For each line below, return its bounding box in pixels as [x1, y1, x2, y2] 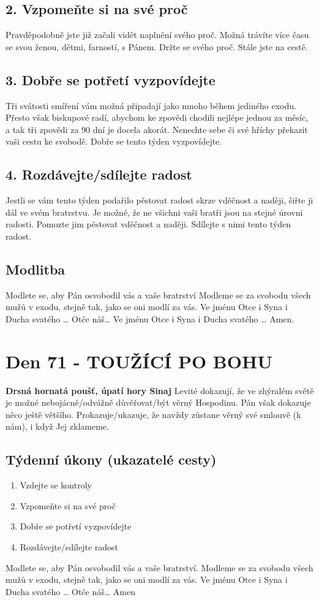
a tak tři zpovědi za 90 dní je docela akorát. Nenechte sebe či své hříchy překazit [6, 123, 308, 135]
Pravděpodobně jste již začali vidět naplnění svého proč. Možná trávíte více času [6, 28, 309, 41]
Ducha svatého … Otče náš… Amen [6, 585, 135, 598]
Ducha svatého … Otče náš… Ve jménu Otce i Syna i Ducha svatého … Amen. [6, 312, 295, 325]
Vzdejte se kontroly [20, 479, 92, 492]
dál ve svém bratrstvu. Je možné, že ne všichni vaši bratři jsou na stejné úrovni [6, 205, 303, 218]
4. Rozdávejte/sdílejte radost [6, 165, 192, 184]
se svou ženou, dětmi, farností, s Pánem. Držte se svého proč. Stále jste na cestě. [6, 40, 308, 53]
